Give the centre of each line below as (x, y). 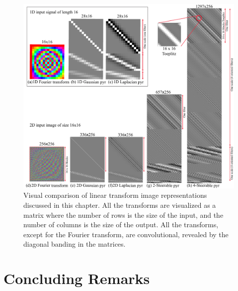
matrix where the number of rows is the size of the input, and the (123, 215)
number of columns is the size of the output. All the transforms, (121, 224)
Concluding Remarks (77, 278)
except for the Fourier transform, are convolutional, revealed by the (126, 234)
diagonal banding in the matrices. (75, 244)
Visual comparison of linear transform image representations (115, 195)
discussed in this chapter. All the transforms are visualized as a (120, 205)
